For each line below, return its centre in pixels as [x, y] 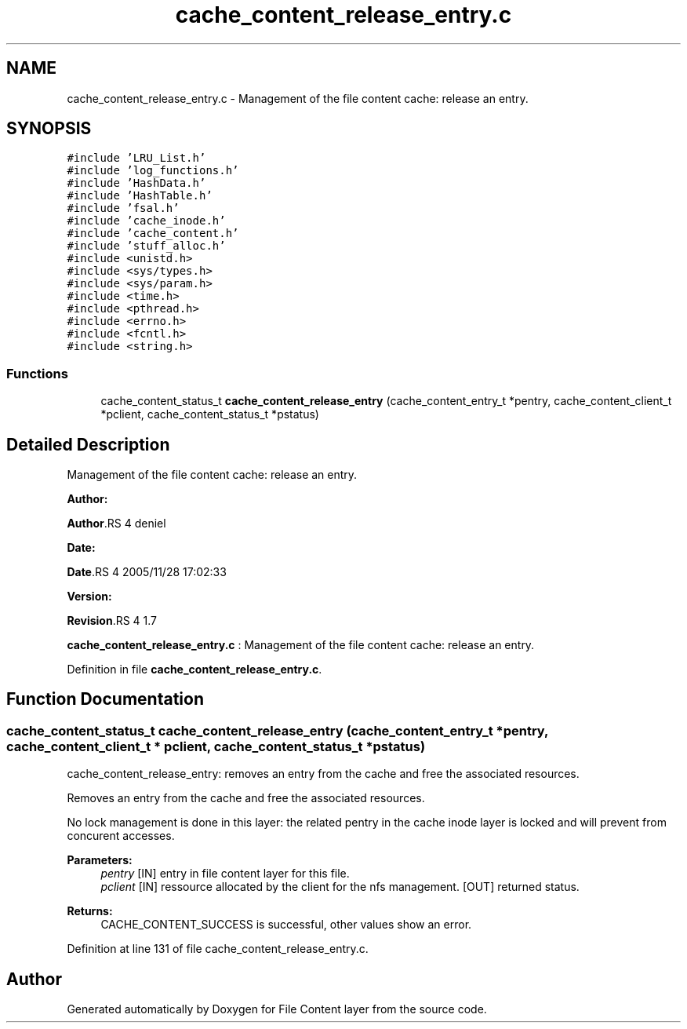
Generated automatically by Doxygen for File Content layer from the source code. [277, 1009]
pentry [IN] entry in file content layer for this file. [225, 874]
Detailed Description [88, 444]
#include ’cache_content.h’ [153, 234]
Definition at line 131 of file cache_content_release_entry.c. [218, 949]
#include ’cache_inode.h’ [146, 221]
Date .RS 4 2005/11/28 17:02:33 [147, 572]
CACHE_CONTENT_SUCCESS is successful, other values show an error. [286, 925]
